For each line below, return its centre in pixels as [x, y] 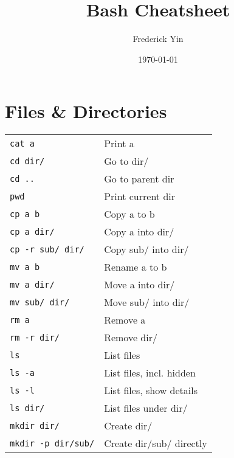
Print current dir [140, 196]
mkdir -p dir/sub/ [52, 443]
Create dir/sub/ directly [156, 443]
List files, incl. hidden [150, 373]
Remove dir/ [131, 338]
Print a [119, 144]
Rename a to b [136, 267]
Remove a [125, 320]
